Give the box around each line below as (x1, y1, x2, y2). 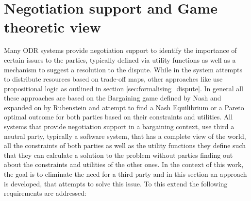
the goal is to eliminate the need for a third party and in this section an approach (4, 169, 247, 179)
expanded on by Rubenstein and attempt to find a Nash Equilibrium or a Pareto (4, 102, 244, 112)
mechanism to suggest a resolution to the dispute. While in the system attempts (4, 64, 243, 74)
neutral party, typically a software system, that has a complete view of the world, (4, 131, 246, 141)
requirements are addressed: (4, 188, 86, 198)
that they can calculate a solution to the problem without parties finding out (4, 150, 233, 160)
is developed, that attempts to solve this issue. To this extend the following (4, 178, 228, 188)
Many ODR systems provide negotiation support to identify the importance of (4, 45, 237, 55)
